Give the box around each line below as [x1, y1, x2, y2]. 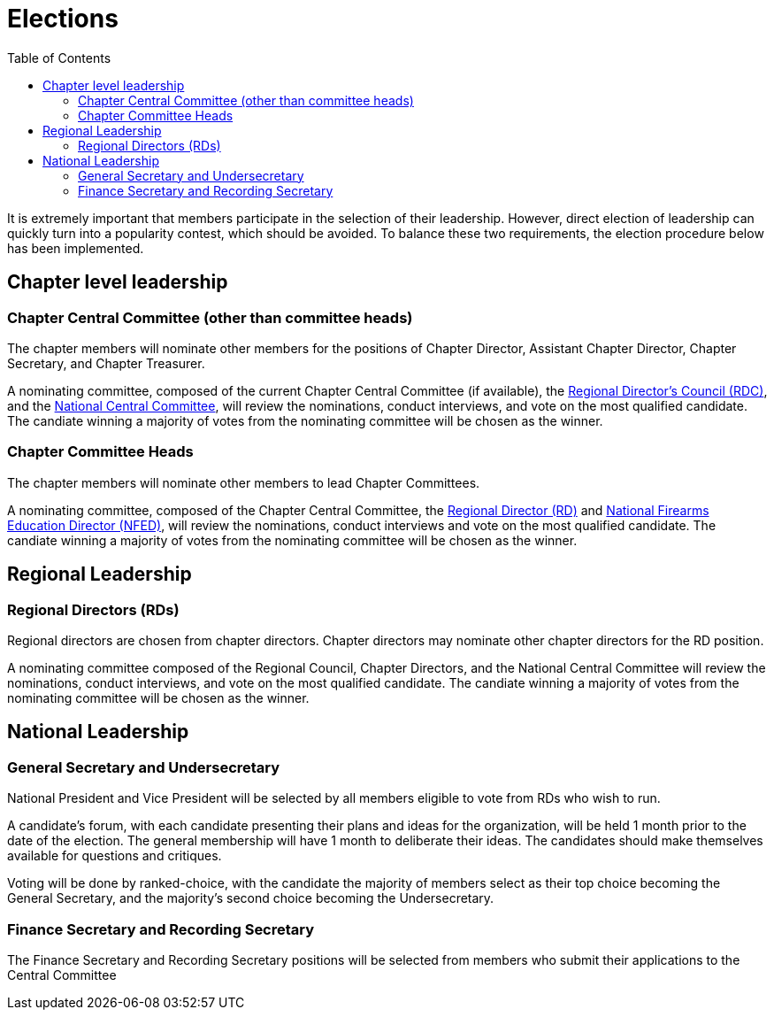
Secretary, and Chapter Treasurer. [7, 355, 205, 371]
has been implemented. [7, 240, 144, 256]
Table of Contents [7, 50, 111, 65]
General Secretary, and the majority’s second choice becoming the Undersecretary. [7, 890, 494, 906]
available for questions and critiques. [7, 848, 222, 864]
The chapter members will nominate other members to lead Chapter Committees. [7, 474, 480, 490]
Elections [7, 4, 119, 34]
